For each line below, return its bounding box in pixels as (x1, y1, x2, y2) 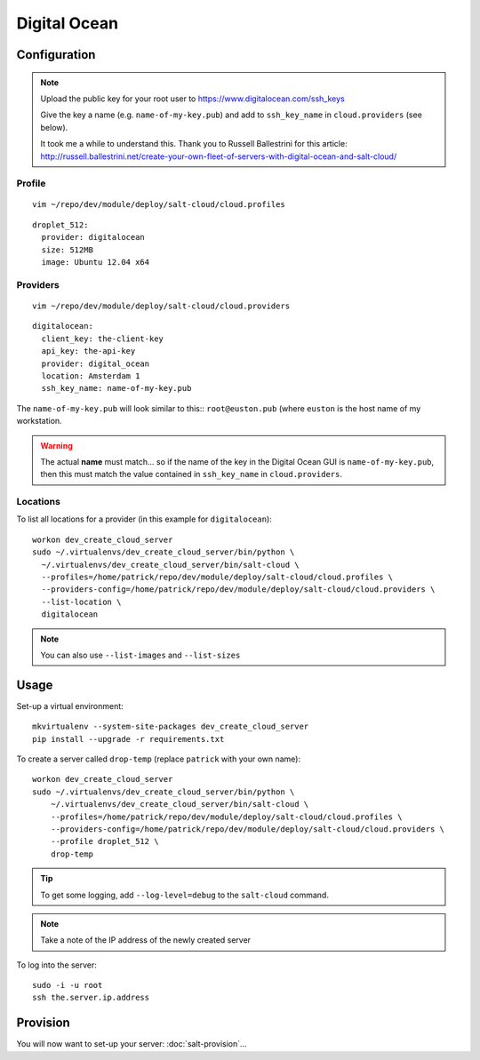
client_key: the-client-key (41, 333, 164, 344)
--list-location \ (41, 596, 122, 607)
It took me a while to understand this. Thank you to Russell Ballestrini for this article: (40, 139, 348, 149)
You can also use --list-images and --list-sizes (40, 650, 241, 660)
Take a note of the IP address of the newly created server (40, 935, 252, 945)
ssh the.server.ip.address (32, 992, 150, 1003)
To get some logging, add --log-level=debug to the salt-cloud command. (40, 889, 329, 900)
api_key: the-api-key (41, 347, 136, 356)
